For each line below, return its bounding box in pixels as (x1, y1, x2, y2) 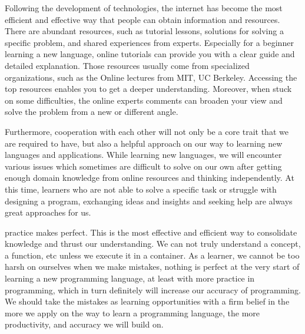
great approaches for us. (5, 206, 91, 219)
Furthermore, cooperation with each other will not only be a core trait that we (5, 125, 289, 137)
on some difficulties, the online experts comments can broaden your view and (5, 94, 283, 106)
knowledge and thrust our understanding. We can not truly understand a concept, (5, 237, 301, 250)
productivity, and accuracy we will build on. (5, 318, 164, 330)
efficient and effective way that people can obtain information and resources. (5, 13, 280, 25)
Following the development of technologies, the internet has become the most (5, 2, 283, 14)
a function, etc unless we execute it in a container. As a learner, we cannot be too (5, 249, 300, 261)
